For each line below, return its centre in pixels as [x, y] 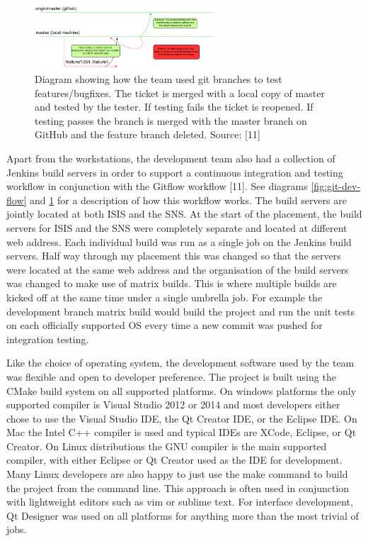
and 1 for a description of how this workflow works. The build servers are [188, 200]
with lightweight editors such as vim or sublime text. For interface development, [180, 502]
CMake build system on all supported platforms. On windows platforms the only [182, 390]
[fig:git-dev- [336, 186]
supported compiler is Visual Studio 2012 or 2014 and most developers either [173, 405]
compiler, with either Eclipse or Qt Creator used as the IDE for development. [174, 460]
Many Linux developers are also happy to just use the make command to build [177, 474]
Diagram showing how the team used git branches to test [159, 79]
